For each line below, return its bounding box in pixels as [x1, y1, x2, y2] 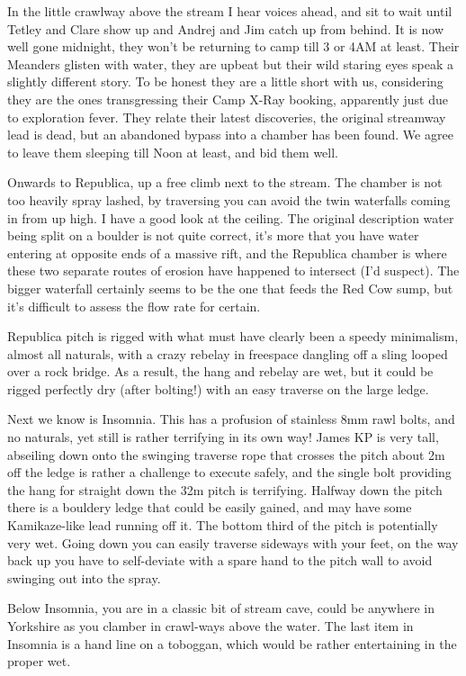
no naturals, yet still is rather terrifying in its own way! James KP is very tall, [7, 428, 439, 446]
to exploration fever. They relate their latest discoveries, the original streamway [7, 107, 446, 126]
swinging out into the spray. [7, 568, 161, 587]
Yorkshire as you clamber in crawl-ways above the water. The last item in [7, 617, 414, 635]
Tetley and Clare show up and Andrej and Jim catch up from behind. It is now [7, 19, 444, 38]
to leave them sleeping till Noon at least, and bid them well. [7, 142, 339, 161]
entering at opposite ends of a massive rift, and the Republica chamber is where [7, 243, 447, 262]
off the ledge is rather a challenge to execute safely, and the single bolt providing [7, 463, 452, 482]
